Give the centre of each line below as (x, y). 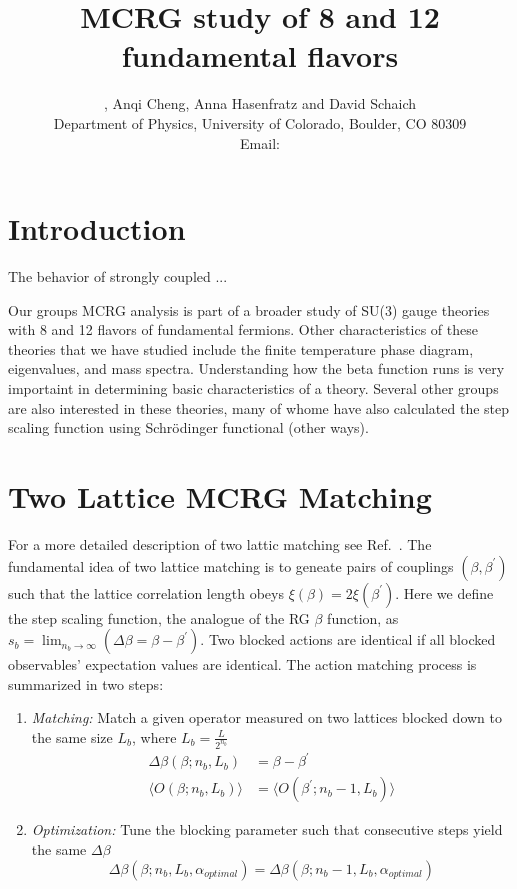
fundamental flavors (260, 55)
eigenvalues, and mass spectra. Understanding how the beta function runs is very (256, 368)
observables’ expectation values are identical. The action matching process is (242, 664)
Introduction (97, 228)
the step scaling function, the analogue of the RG (159, 617)
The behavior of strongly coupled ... (118, 276)
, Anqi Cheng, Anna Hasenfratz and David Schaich (260, 103)
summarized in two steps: (86, 683)
